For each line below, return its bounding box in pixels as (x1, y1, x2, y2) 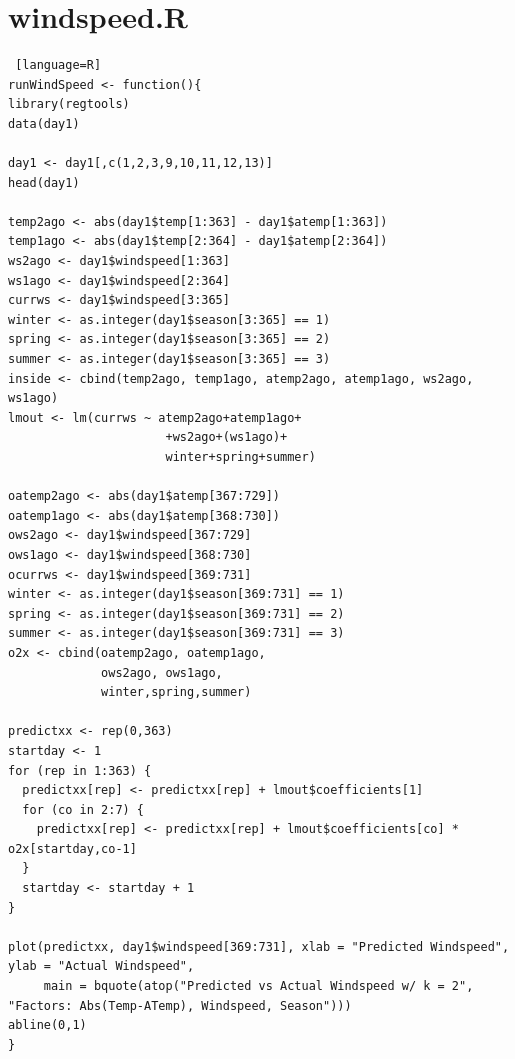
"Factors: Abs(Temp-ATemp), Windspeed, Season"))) (8, 998, 352, 1013)
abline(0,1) (8, 1018, 87, 1033)
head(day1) (8, 175, 80, 190)
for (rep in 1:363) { (8, 763, 152, 778)
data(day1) (8, 116, 80, 131)
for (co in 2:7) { (22, 802, 145, 817)
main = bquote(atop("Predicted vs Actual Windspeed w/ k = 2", (43, 979, 474, 994)
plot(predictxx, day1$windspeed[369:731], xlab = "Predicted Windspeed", (8, 939, 510, 954)
